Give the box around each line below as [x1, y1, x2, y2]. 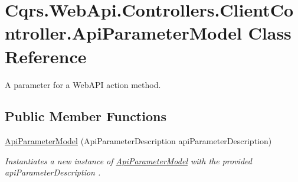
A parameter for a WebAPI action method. [5, 78, 161, 90]
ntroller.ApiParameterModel [5, 21, 242, 45]
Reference [5, 44, 87, 68]
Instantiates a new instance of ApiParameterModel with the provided [5, 154, 252, 167]
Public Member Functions [5, 107, 166, 125]
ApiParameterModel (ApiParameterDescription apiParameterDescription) [5, 135, 272, 147]
